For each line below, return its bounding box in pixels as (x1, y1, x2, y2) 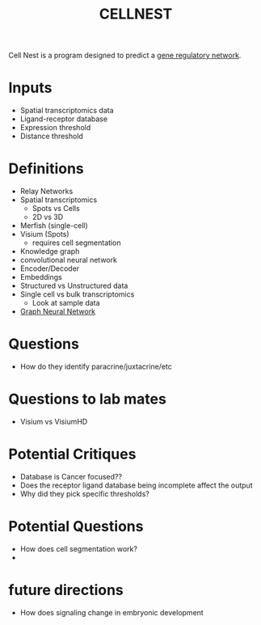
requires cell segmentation (32, 238, 121, 247)
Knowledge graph (19, 247, 80, 256)
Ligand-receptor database (19, 114, 107, 124)
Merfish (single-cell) (19, 221, 89, 230)
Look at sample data (32, 298, 100, 308)
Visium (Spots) (19, 230, 70, 239)
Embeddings (19, 272, 62, 282)
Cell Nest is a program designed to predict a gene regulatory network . (8, 50, 242, 61)
